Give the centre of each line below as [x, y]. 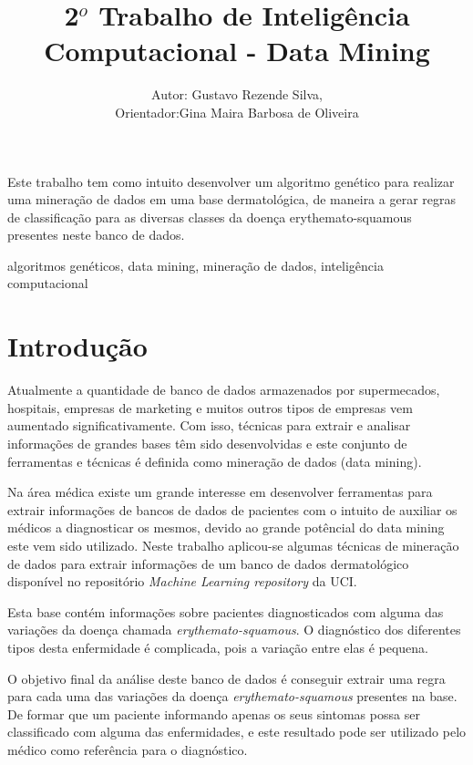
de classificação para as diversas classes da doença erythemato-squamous [210, 217]
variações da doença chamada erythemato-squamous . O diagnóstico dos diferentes [234, 630]
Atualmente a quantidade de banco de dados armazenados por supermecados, [224, 390]
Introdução [77, 346]
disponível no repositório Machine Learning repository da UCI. [182, 581]
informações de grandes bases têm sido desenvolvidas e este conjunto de [207, 443]
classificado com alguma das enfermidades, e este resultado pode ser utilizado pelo [237, 732]
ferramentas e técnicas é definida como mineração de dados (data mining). [215, 461]
